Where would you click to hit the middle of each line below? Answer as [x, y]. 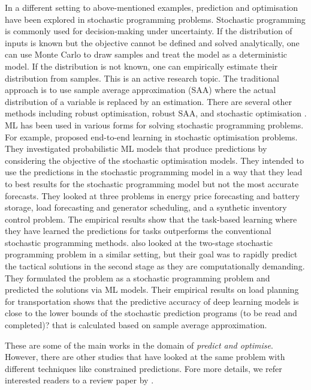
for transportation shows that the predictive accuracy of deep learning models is [152, 301]
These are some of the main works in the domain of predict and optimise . [139, 345]
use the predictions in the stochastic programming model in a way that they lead [154, 172]
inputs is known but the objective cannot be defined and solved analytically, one [152, 42]
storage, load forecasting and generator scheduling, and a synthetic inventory [146, 207]
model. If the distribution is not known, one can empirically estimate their [141, 66]
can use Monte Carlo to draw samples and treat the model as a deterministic [146, 54]
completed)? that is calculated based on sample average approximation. [136, 325]
